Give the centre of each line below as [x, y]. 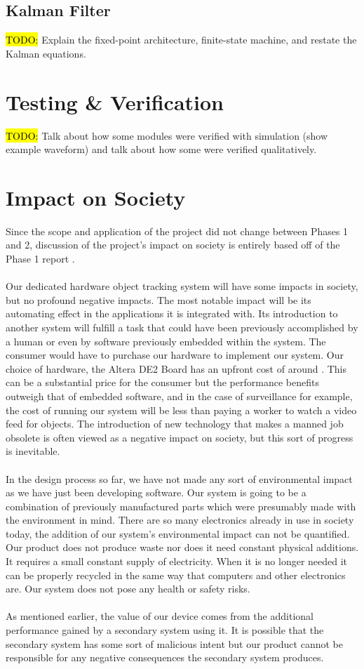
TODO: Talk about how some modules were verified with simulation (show [167, 135]
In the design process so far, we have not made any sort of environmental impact [179, 478]
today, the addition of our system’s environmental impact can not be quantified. [178, 533]
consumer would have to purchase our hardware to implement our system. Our [175, 355]
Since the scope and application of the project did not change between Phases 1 [177, 231]
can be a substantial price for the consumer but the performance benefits [162, 382]
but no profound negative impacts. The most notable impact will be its [159, 299]
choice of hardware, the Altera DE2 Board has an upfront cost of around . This [176, 368]
